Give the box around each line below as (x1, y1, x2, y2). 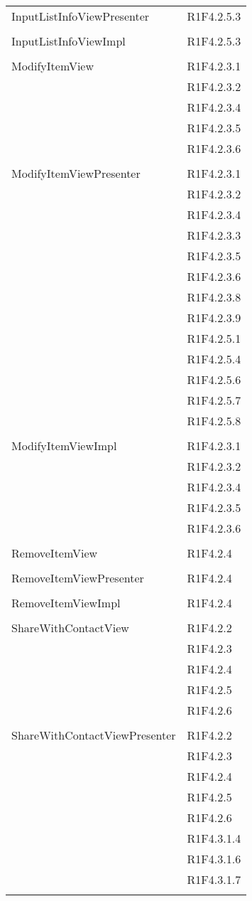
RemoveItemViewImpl (11, 595, 121, 611)
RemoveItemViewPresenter (11, 570, 144, 586)
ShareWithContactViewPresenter (11, 727, 176, 743)
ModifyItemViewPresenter (11, 165, 141, 181)
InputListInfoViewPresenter (11, 8, 150, 24)
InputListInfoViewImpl (11, 33, 126, 49)
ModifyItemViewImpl (11, 437, 117, 454)
